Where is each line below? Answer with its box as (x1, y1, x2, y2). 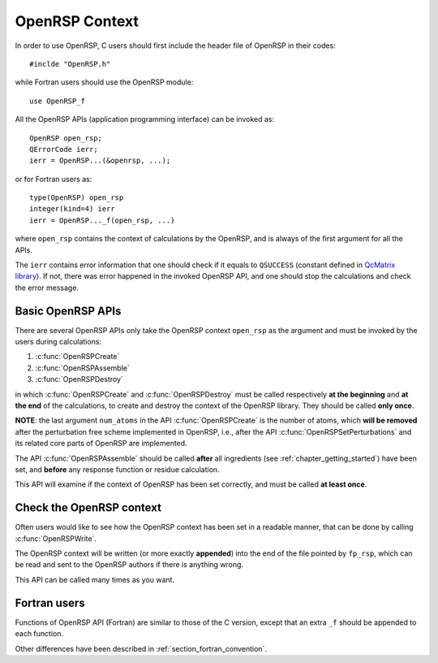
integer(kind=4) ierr (29, 204, 115, 214)
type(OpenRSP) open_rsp (29, 193, 124, 202)
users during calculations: (15, 337, 101, 347)
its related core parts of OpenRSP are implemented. (15, 439, 187, 448)
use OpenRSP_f (29, 96, 85, 106)
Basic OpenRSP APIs (15, 304, 122, 318)
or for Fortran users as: (15, 174, 92, 184)
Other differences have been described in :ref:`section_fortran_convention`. (15, 643, 268, 653)
